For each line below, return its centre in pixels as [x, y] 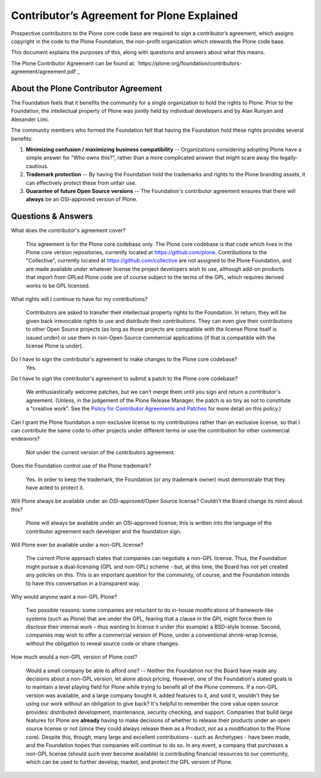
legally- [289, 158]
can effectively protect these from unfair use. [81, 183]
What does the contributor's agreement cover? [68, 230]
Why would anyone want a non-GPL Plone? [64, 596]
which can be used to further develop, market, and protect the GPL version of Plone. [129, 762]
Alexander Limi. [30, 119]
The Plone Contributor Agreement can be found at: [73, 63]
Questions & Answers [52, 216]
